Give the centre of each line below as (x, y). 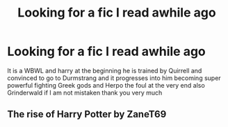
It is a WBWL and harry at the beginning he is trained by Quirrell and (105, 70)
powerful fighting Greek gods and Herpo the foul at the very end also (106, 85)
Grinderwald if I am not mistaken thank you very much (85, 92)
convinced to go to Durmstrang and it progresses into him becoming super (114, 78)
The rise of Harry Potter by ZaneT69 (87, 114)
